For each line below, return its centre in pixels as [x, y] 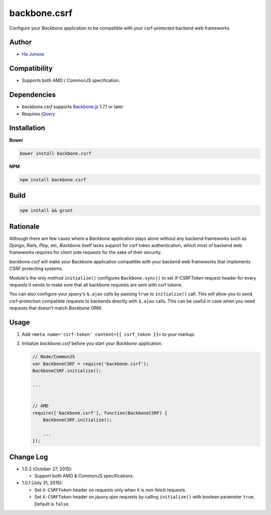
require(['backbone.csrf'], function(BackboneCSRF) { [100, 413]
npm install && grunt [46, 211]
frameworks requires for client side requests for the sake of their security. [86, 252]
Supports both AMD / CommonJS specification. [71, 81]
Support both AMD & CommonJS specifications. [84, 475]
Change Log [29, 457]
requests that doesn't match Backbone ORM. [56, 308]
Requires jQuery [38, 114]
